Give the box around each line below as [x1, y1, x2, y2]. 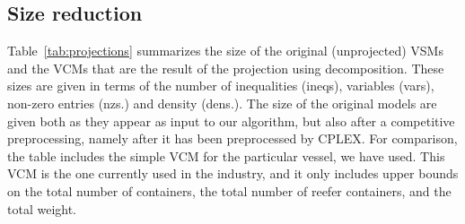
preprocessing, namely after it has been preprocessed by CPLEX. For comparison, [7, 129, 458, 148]
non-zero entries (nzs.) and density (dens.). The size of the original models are [7, 93, 437, 112]
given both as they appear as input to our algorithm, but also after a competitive [7, 111, 455, 130]
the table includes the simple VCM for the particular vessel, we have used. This [7, 146, 445, 165]
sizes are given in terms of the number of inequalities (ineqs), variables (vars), [7, 76, 434, 95]
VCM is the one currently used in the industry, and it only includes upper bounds [7, 164, 459, 183]
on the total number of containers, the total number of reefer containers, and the [7, 181, 452, 200]
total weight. [7, 199, 76, 218]
